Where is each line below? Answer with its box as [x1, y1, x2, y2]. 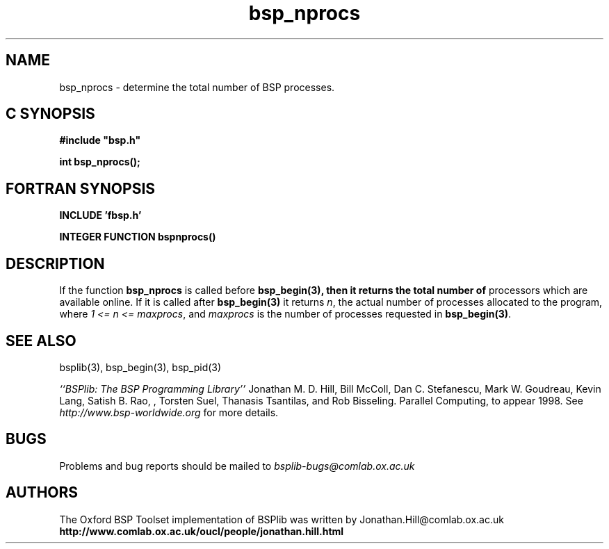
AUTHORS [6, 484, 79, 502]
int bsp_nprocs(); [59, 156, 140, 168]
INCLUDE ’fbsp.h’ [59, 209, 142, 222]
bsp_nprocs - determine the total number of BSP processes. [59, 81, 335, 93]
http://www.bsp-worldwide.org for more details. [59, 406, 279, 418]
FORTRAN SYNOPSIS [6, 179, 156, 197]
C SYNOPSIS [6, 105, 95, 123]
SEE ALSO [6, 331, 76, 350]
